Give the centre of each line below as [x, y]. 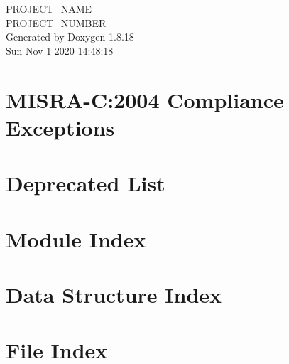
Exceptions [60, 127]
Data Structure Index [114, 294]
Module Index [76, 239]
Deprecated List [86, 183]
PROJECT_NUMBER [56, 22]
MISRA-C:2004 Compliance [145, 99]
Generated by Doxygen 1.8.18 [70, 37]
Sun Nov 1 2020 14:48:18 [60, 50]
